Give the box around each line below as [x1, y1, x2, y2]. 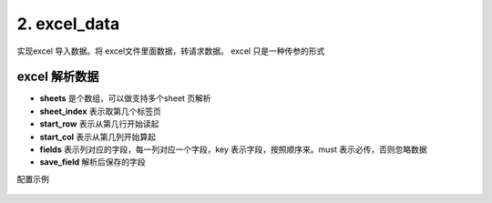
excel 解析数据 [16, 69, 99, 85]
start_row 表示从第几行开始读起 [39, 118, 159, 129]
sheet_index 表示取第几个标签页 [39, 106, 161, 117]
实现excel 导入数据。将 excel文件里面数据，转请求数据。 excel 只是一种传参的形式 [16, 46, 325, 56]
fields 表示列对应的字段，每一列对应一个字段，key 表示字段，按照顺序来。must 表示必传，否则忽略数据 [39, 144, 427, 155]
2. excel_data [16, 14, 120, 34]
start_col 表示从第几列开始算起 [39, 131, 157, 142]
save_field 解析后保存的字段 [39, 157, 146, 167]
